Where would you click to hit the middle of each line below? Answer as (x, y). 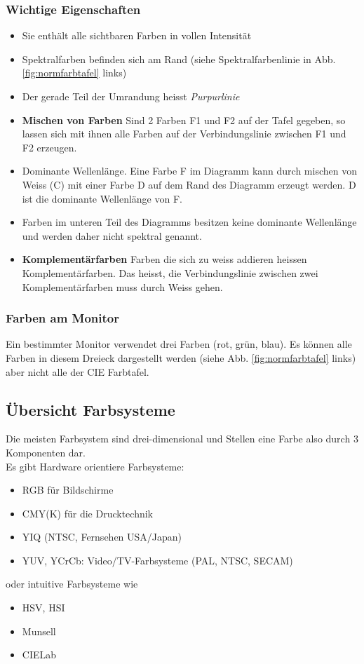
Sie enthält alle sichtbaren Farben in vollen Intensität (137, 35)
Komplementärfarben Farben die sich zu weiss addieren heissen (164, 259)
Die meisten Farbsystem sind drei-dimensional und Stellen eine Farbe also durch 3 (182, 439)
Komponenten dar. (46, 452)
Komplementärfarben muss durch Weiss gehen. (122, 286)
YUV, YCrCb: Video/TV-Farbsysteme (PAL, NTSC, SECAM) (157, 560)
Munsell (39, 631)
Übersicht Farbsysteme (90, 409)
